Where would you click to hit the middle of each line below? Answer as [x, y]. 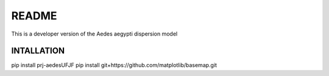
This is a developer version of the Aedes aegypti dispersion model [94, 34]
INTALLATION [38, 51]
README [34, 16]
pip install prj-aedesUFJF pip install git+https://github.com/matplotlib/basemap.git [114, 65]
